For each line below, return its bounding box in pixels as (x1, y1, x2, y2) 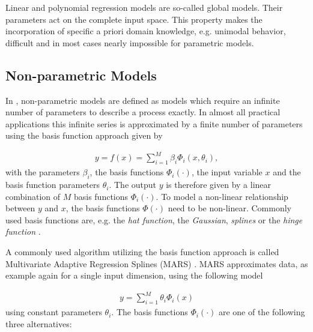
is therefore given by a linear (166, 178, 272, 191)
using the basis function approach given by (5, 129, 163, 142)
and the (273, 166, 301, 178)
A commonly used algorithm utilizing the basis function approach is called (5, 246, 279, 258)
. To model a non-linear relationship (156, 190, 288, 202)
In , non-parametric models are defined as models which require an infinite (5, 94, 280, 106)
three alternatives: (5, 317, 72, 330)
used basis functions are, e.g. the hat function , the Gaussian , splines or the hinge (5, 213, 303, 226)
